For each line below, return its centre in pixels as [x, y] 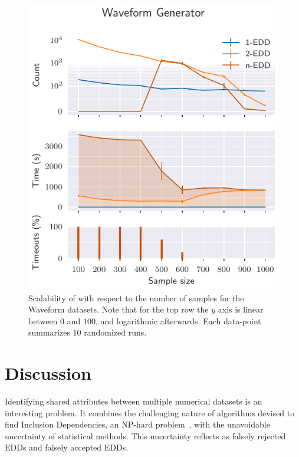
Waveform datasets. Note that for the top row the [119, 309]
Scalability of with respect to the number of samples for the [136, 297]
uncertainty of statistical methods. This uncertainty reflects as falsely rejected [145, 435]
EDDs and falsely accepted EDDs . [67, 447]
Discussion [48, 373]
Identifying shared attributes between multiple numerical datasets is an [134, 401]
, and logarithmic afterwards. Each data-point [178, 320]
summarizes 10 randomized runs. [88, 332]
